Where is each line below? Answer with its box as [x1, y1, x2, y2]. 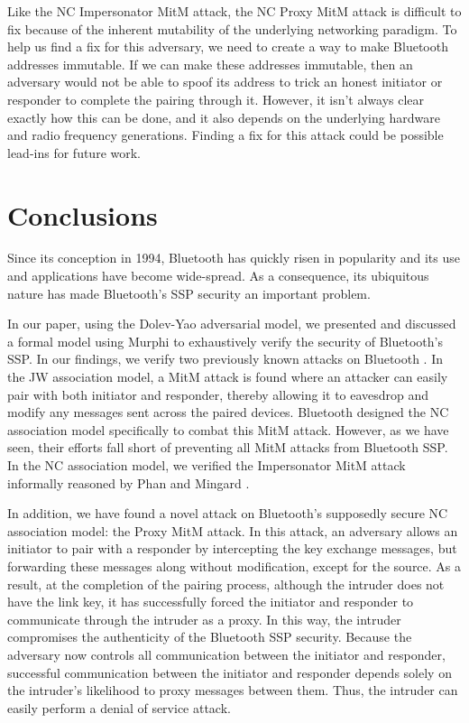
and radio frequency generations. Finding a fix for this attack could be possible [7, 125, 444, 144]
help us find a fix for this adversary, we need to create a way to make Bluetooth [7, 37, 448, 56]
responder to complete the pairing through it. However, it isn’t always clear [7, 89, 425, 108]
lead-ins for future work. [7, 143, 141, 162]
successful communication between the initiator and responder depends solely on [7, 663, 452, 681]
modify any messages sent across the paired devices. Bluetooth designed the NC [7, 403, 449, 422]
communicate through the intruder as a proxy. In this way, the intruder [7, 609, 401, 628]
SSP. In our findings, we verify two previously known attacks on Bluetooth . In [7, 349, 444, 368]
